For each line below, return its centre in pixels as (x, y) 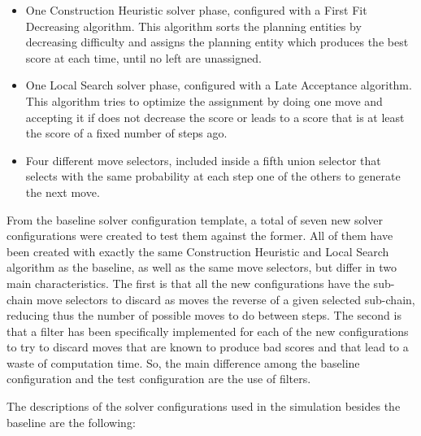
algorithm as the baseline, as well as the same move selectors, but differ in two (202, 267)
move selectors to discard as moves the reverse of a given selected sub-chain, (226, 299)
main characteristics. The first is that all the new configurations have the (188, 283)
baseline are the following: (71, 422)
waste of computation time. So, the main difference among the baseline (183, 362)
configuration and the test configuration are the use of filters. (159, 379)
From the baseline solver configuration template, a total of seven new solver (195, 219)
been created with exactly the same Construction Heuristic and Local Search (198, 251)
